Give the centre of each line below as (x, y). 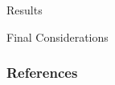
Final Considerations (57, 36)
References (42, 73)
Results (25, 10)
